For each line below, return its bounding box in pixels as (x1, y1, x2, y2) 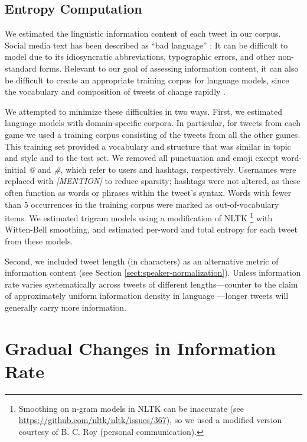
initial (5, 163, 26, 175)
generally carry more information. (5, 301, 126, 313)
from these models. (5, 234, 73, 247)
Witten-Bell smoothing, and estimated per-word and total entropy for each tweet (5, 223, 298, 235)
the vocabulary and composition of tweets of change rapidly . (5, 85, 226, 98)
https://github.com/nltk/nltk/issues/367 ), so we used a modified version (18, 414, 282, 426)
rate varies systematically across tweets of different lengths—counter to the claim (5, 278, 298, 290)
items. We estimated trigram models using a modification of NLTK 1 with (5, 210, 273, 224)
